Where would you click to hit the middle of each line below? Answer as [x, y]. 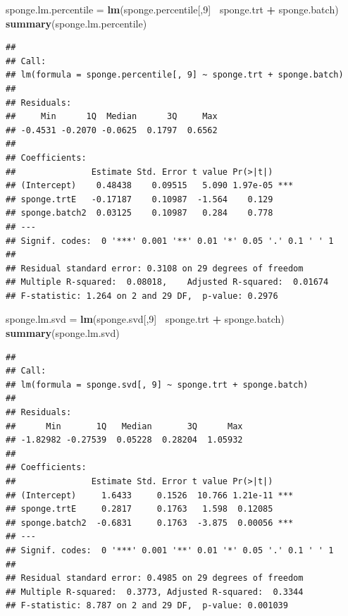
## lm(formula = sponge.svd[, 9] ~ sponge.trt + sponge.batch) [157, 384]
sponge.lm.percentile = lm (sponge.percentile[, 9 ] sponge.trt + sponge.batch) [172, 9]
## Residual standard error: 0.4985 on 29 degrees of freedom [155, 578]
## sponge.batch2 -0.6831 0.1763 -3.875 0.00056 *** [150, 523]
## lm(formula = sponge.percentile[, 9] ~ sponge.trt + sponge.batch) [175, 75]
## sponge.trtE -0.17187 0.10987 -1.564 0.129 [139, 199]
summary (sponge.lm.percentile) [76, 23]
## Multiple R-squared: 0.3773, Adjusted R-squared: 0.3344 [155, 592]
